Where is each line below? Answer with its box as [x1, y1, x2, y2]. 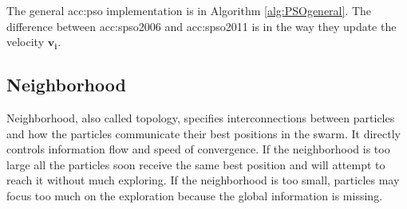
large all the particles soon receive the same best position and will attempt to [6, 156, 385, 172]
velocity [6, 33, 45, 50]
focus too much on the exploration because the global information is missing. [6, 187, 383, 203]
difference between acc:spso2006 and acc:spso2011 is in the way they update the [6, 17, 397, 34]
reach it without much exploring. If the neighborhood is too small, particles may [6, 172, 400, 188]
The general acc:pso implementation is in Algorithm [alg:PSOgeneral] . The [6, 2, 372, 18]
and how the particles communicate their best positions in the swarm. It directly [6, 125, 401, 141]
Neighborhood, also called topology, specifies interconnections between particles [6, 109, 395, 126]
